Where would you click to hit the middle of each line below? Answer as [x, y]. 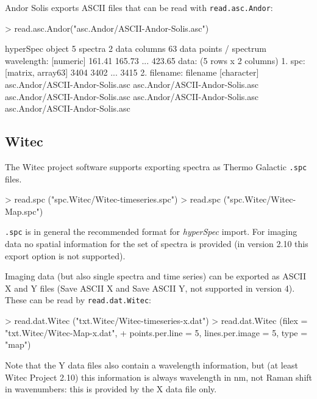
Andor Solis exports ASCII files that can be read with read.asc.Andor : [139, 7]
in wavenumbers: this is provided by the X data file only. [111, 389]
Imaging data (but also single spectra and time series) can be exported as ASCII [156, 276]
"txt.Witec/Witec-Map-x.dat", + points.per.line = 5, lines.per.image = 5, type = [156, 332]
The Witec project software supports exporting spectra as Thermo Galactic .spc [156, 167]
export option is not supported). [65, 255]
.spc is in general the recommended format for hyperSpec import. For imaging [151, 232]
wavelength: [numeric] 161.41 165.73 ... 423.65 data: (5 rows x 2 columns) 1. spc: [155, 60]
